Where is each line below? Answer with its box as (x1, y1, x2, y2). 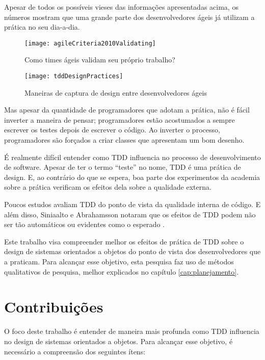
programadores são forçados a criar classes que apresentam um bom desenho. (4, 134, 245, 145)
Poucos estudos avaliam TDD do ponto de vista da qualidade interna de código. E (4, 199, 261, 210)
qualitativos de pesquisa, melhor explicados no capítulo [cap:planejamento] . (4, 266, 239, 277)
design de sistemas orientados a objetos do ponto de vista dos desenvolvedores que (4, 246, 261, 257)
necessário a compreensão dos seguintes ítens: (4, 346, 146, 356)
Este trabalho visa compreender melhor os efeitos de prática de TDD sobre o (4, 236, 244, 246)
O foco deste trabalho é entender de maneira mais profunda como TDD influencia (4, 326, 259, 336)
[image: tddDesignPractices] (24, 73, 123, 80)
